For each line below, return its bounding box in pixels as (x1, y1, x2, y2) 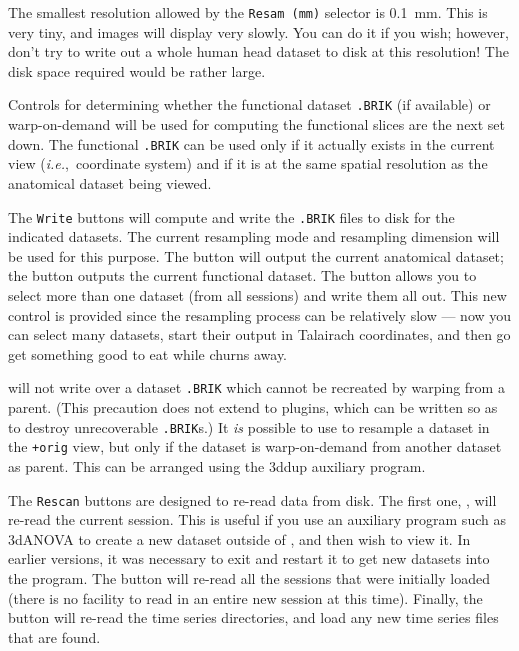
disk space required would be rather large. (8, 60, 266, 81)
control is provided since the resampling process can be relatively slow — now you (8, 304, 512, 325)
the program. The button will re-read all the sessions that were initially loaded (8, 567, 490, 588)
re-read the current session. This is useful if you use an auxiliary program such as (8, 509, 506, 530)
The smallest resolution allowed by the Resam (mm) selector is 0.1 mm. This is (8, 2, 488, 22)
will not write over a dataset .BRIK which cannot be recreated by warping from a (8, 377, 505, 398)
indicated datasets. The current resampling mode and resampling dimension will (8, 226, 500, 247)
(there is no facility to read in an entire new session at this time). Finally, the (8, 587, 483, 608)
